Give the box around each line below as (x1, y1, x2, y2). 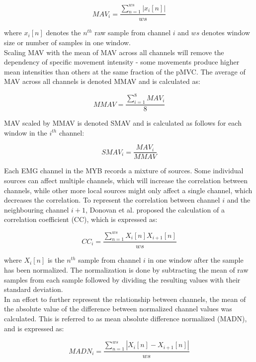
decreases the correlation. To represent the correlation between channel (4, 195, 220, 205)
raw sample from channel (94, 27, 171, 38)
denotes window (201, 27, 250, 38)
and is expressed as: (4, 323, 64, 333)
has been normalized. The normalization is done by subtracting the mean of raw (4, 264, 249, 275)
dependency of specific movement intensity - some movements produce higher (4, 57, 240, 67)
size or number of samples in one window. (4, 37, 131, 47)
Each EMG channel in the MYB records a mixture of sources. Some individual (4, 165, 244, 176)
